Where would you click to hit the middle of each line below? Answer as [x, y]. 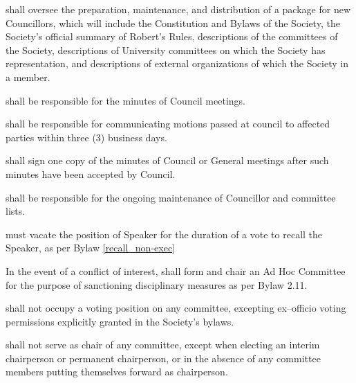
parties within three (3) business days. [86, 137]
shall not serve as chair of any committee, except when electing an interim [163, 345]
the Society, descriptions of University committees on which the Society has [166, 50]
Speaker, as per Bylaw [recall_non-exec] [90, 248]
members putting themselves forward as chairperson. [117, 372]
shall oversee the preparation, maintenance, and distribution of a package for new [178, 9]
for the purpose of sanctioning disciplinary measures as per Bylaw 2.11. [157, 284]
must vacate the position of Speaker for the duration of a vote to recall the [164, 234]
